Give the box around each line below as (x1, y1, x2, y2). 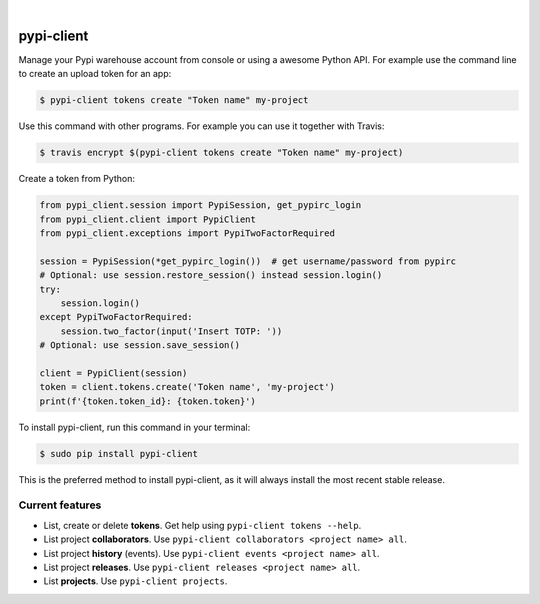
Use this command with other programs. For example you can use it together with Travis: (18, 120, 385, 132)
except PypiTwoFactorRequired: (39, 311, 194, 323)
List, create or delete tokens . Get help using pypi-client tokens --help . (43, 519, 362, 531)
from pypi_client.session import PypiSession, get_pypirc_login (39, 200, 362, 211)
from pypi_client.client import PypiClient (39, 213, 257, 225)
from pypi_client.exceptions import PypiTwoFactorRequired (39, 228, 335, 239)
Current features (18, 498, 102, 512)
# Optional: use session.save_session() (39, 340, 240, 351)
